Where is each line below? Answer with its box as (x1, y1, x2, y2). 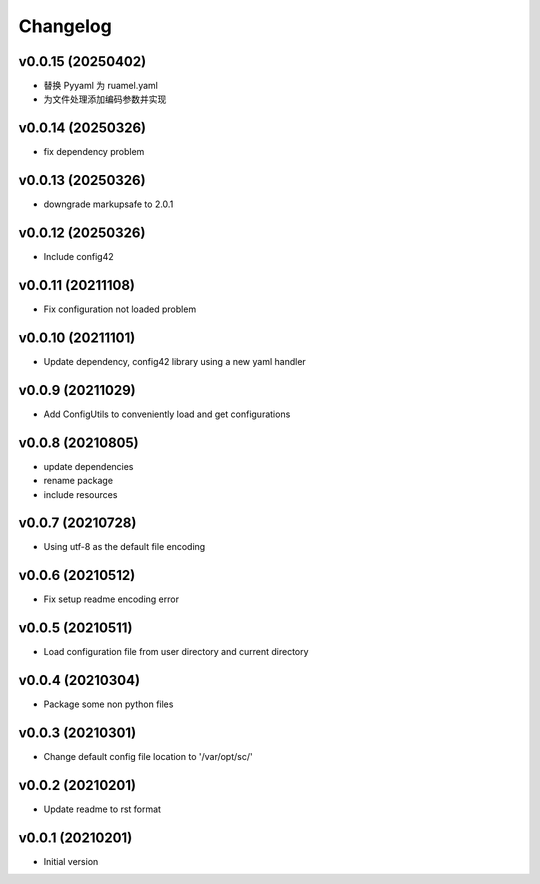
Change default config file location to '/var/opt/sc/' (43, 751, 254, 763)
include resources (43, 488, 118, 500)
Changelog (18, 15, 112, 37)
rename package (43, 475, 114, 487)
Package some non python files (43, 698, 174, 710)
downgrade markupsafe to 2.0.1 (43, 198, 174, 210)
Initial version (43, 855, 99, 867)
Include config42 (43, 251, 114, 263)
